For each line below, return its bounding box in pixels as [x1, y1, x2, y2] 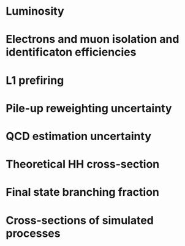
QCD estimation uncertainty [6, 129, 151, 143]
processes [6, 226, 61, 240]
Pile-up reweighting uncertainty [6, 101, 172, 115]
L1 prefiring [6, 73, 64, 87]
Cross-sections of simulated [6, 213, 154, 227]
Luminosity [6, 4, 65, 18]
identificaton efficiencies [6, 45, 137, 59]
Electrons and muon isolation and [6, 32, 179, 47]
